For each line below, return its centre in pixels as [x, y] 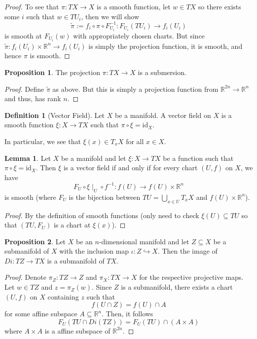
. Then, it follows [128, 314]
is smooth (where [30, 197]
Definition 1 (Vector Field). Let [55, 115]
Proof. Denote [25, 277]
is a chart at [72, 225]
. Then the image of [187, 251]
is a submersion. [162, 72]
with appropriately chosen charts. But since [139, 35]
